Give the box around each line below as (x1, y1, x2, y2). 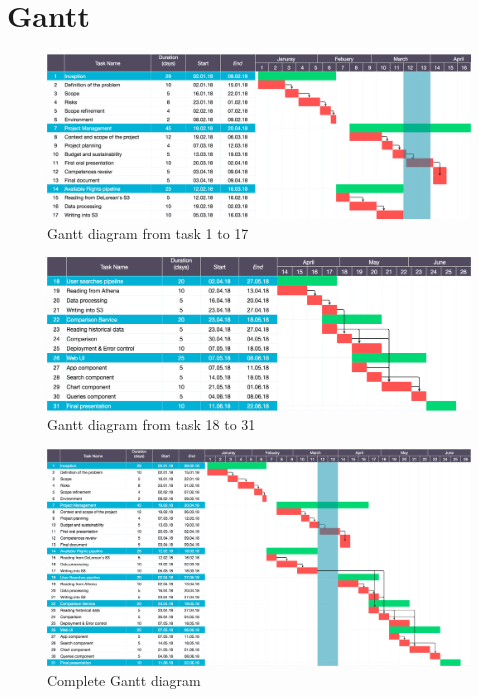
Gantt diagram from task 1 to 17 (47, 222, 249, 243)
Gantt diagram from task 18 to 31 (47, 414, 256, 435)
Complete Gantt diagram (47, 669, 201, 690)
